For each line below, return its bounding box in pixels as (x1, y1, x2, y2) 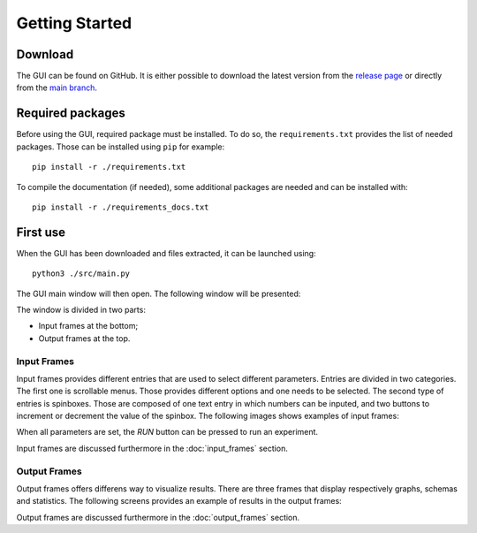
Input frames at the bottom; (38, 321, 139, 331)
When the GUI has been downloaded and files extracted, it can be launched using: (16, 247, 317, 258)
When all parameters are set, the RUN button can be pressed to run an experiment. (16, 427, 318, 438)
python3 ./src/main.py (32, 269, 131, 278)
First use (16, 225, 66, 240)
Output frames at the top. (38, 332, 131, 344)
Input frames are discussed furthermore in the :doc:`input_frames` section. (16, 443, 289, 453)
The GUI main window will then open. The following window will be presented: (16, 288, 301, 299)
